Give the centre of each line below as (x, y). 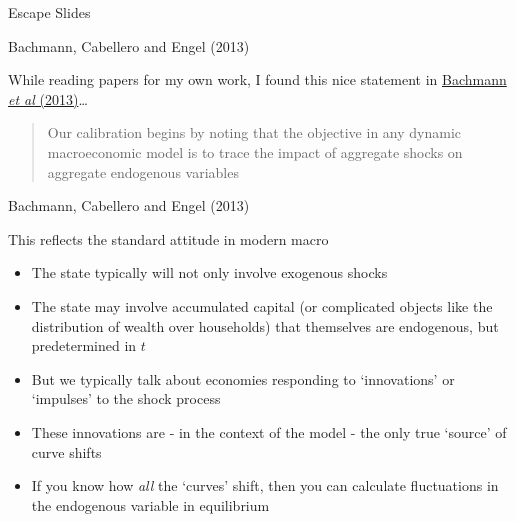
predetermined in (84, 345)
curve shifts (66, 451)
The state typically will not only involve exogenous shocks (209, 272)
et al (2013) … (48, 98)
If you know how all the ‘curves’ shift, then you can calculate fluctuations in (265, 485)
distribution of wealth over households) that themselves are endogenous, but (265, 325)
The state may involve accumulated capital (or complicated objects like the (262, 305)
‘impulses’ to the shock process (126, 398)
